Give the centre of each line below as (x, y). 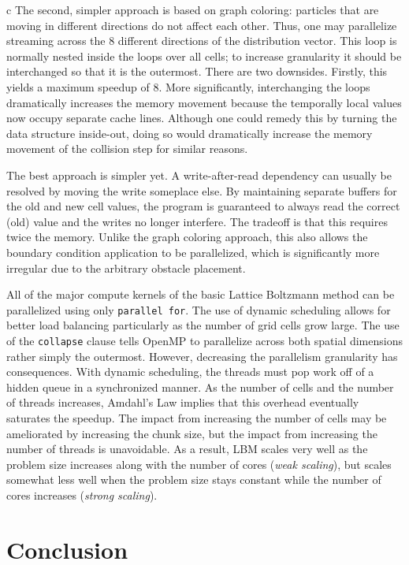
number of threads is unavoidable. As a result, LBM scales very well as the (187, 449)
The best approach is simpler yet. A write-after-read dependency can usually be (199, 175)
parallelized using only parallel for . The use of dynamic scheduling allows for (199, 309)
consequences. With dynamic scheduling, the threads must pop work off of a (190, 372)
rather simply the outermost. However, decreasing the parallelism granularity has (202, 356)
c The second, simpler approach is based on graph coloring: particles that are (193, 9)
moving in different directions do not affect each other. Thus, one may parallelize (202, 25)
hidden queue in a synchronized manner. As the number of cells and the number (200, 387)
